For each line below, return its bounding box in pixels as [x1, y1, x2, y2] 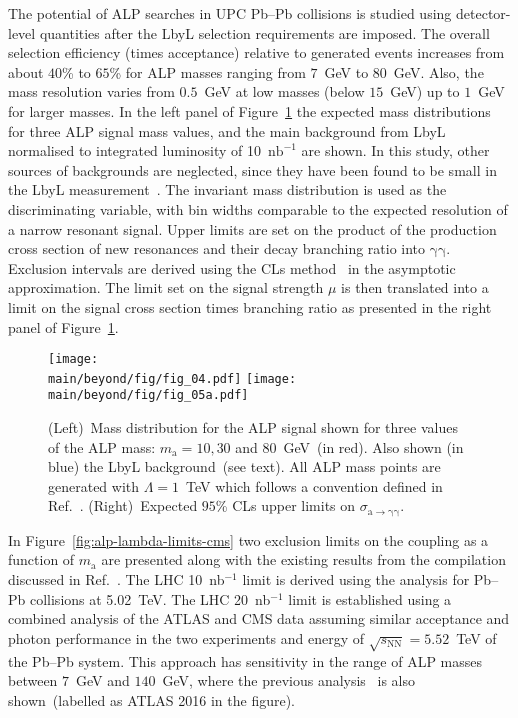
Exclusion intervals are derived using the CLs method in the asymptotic [8, 257, 456, 278]
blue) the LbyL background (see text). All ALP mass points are [48, 456, 441, 477]
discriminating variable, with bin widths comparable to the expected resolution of [8, 198, 508, 219]
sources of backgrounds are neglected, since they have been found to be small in [8, 159, 497, 180]
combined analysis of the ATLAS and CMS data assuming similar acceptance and [8, 608, 510, 629]
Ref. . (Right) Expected [48, 495, 198, 516]
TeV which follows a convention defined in [186, 475, 443, 496]
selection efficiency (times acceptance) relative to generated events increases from [8, 42, 505, 63]
